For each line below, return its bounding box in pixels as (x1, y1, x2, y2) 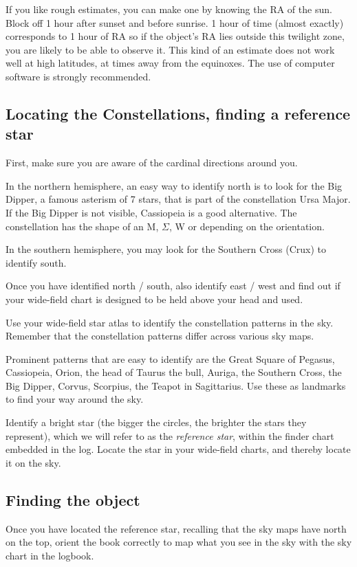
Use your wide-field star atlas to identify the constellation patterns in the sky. (6, 315, 334, 329)
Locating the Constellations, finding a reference (6, 102, 351, 124)
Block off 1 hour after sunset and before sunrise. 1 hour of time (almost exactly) (6, 15, 344, 30)
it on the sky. (6, 455, 61, 469)
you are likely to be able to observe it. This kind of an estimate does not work (6, 42, 335, 56)
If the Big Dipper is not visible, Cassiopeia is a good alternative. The (6, 205, 297, 219)
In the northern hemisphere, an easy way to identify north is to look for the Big (6, 178, 343, 192)
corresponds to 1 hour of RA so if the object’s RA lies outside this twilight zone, (6, 29, 345, 43)
